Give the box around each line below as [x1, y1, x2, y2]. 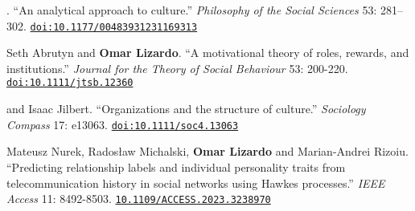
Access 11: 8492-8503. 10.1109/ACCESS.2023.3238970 [6, 190, 271, 207]
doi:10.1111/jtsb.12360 [6, 77, 134, 89]
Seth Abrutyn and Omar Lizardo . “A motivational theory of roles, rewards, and [6, 44, 409, 61]
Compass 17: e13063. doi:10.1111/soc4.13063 [6, 116, 239, 132]
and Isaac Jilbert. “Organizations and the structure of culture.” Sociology [6, 100, 366, 117]
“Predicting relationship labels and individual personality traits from [6, 158, 346, 175]
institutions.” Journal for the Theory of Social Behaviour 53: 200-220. [6, 59, 348, 76]
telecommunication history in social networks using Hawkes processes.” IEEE [6, 174, 385, 191]
